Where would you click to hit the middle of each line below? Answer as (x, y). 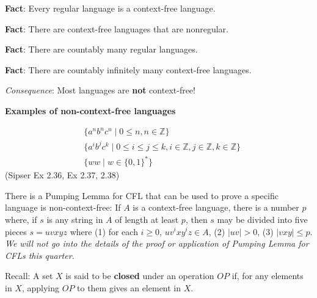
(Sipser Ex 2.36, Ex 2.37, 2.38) (62, 175)
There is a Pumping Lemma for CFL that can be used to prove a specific (142, 195)
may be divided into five (262, 219)
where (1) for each (104, 231)
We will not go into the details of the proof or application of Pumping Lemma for (157, 243)
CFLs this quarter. (40, 255)
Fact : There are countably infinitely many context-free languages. (128, 69)
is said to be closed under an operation (140, 276)
